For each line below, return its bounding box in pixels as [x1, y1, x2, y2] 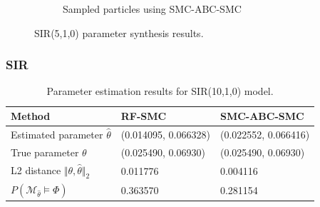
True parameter [11, 144, 79, 159]
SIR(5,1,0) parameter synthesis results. [34, 25, 204, 40]
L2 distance [11, 162, 61, 177]
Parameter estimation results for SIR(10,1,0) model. [46, 84, 274, 99]
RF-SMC [120, 108, 167, 123]
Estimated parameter [11, 126, 103, 141]
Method [11, 108, 51, 123]
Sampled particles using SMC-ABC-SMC [63, 1, 242, 16]
